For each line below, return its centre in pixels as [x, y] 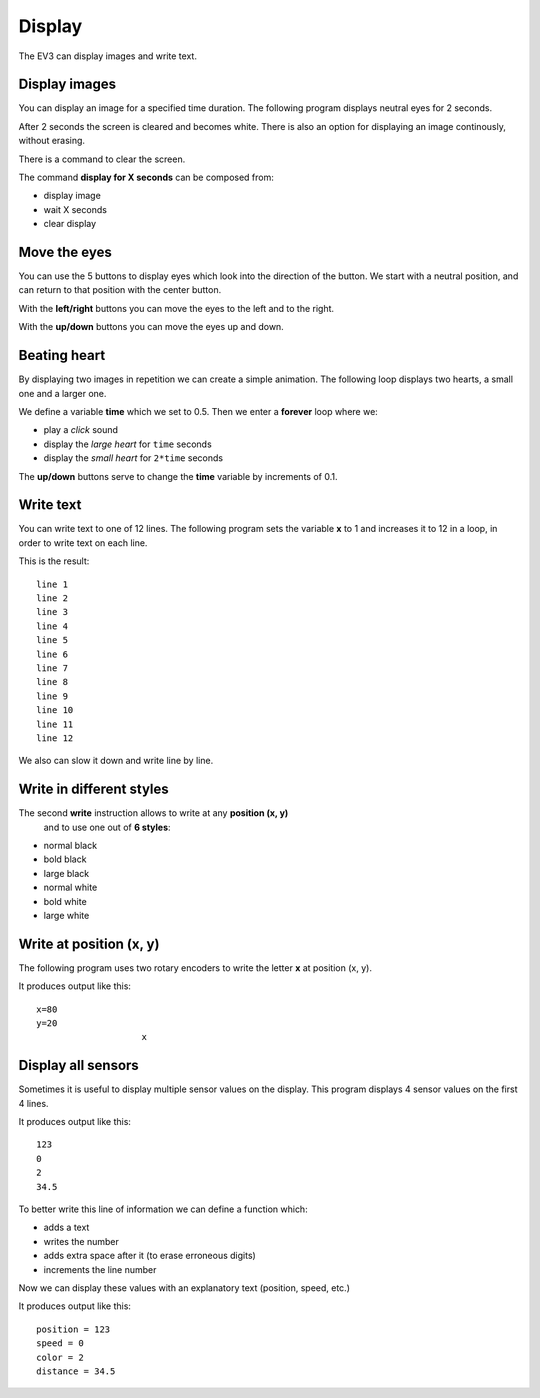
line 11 [55, 724]
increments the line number [100, 1269]
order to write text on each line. [83, 542]
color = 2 [60, 1357]
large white [66, 915]
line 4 [52, 626]
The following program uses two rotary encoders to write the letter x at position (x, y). [195, 967]
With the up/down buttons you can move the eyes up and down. [151, 327]
